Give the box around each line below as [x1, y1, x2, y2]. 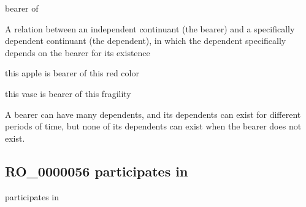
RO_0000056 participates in [5, 161, 188, 180]
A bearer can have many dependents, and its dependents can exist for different [5, 107, 301, 120]
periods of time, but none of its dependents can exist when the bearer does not [5, 120, 302, 133]
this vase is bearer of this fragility [5, 87, 131, 100]
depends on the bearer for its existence [5, 46, 150, 59]
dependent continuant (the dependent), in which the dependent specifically [5, 34, 286, 47]
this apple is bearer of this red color [5, 67, 139, 79]
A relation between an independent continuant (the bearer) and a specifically [5, 22, 295, 35]
